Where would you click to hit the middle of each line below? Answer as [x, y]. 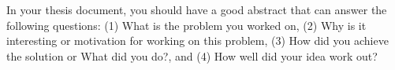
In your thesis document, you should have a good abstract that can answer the [197, 9]
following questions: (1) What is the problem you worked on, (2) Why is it [186, 25]
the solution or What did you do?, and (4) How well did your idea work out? [192, 55]
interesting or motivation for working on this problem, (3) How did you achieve [197, 41]
